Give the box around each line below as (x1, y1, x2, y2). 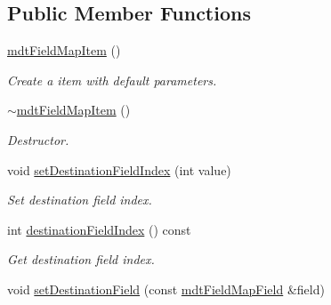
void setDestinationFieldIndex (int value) (7, 160, 231, 179)
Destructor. (7, 130, 69, 148)
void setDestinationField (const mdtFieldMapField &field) (7, 279, 325, 298)
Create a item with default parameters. (7, 70, 217, 89)
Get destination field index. (7, 250, 155, 269)
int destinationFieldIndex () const (7, 220, 191, 238)
